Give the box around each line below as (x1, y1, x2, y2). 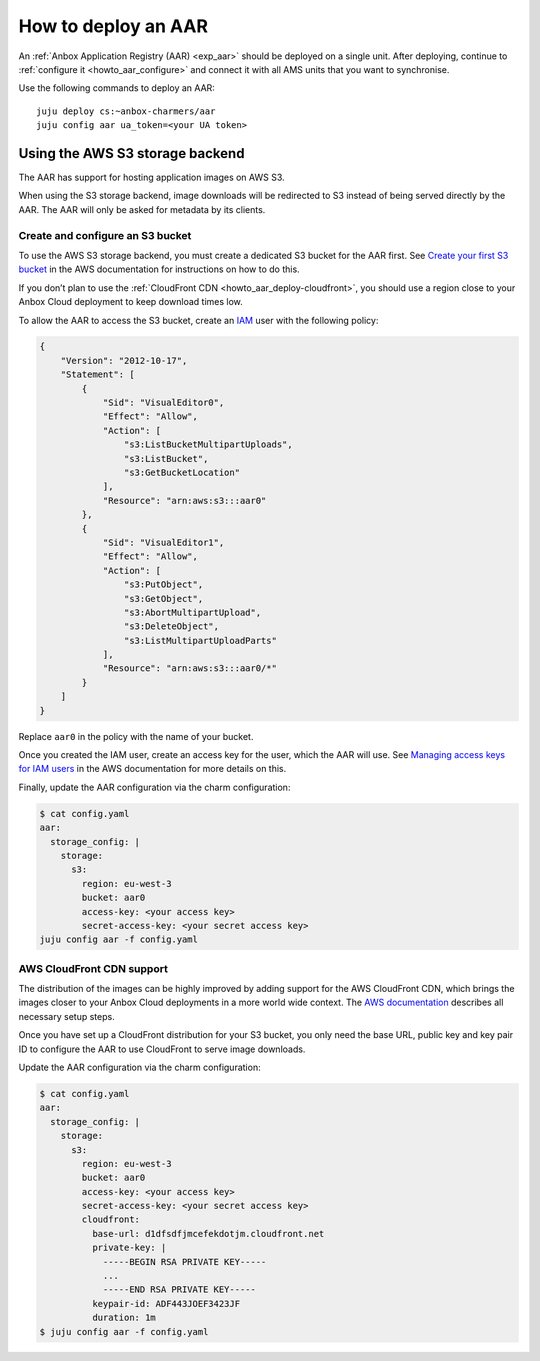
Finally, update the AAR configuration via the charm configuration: (18, 781, 291, 793)
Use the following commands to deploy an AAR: (18, 82, 215, 94)
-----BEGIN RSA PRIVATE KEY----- (102, 1256, 267, 1267)
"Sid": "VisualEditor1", (102, 536, 225, 548)
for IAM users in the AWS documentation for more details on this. (18, 763, 287, 775)
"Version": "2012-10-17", (60, 355, 188, 366)
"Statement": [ (60, 369, 135, 380)
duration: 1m (91, 1312, 157, 1324)
